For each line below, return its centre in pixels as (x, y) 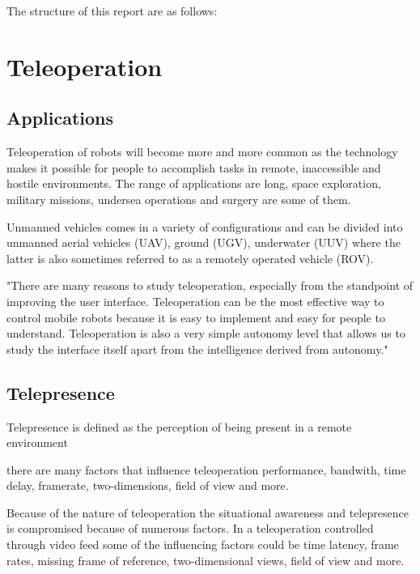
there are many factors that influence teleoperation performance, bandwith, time (206, 469)
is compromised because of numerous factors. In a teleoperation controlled (190, 528)
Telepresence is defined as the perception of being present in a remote (179, 426)
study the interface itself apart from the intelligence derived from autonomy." (197, 349)
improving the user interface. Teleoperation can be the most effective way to (195, 301)
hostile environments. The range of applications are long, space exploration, (194, 183)
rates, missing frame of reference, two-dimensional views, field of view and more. (206, 560)
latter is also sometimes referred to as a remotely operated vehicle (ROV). (190, 258)
